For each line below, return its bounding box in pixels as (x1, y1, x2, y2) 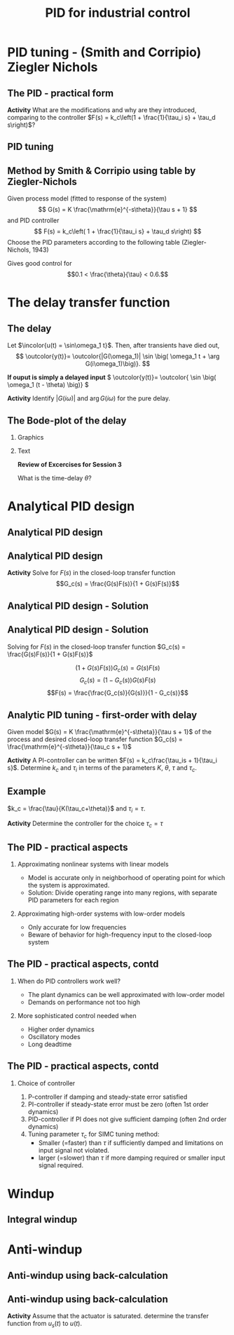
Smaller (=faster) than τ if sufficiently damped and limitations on (38, 1139, 223, 1147)
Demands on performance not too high (27, 998, 141, 1006)
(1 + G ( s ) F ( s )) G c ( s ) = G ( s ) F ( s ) (75, 663, 160, 674)
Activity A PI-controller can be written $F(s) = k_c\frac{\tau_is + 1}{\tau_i (7, 756, 217, 765)
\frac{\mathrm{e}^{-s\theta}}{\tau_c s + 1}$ (7, 743, 132, 751)
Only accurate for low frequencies (27, 923, 127, 932)
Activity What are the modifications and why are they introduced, (7, 106, 197, 114)
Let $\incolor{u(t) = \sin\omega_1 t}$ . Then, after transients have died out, (7, 341, 220, 350)
